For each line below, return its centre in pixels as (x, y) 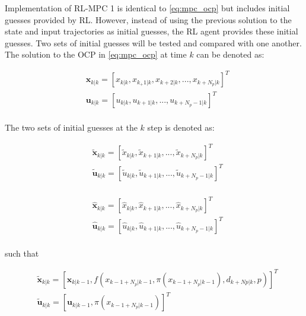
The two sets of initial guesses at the (71, 127)
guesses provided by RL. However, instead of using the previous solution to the (148, 19)
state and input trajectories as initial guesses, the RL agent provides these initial (152, 31)
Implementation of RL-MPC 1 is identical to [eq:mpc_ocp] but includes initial (147, 8)
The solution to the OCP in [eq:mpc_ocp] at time (96, 54)
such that (22, 253)
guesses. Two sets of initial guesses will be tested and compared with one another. (153, 42)
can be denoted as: (230, 54)
